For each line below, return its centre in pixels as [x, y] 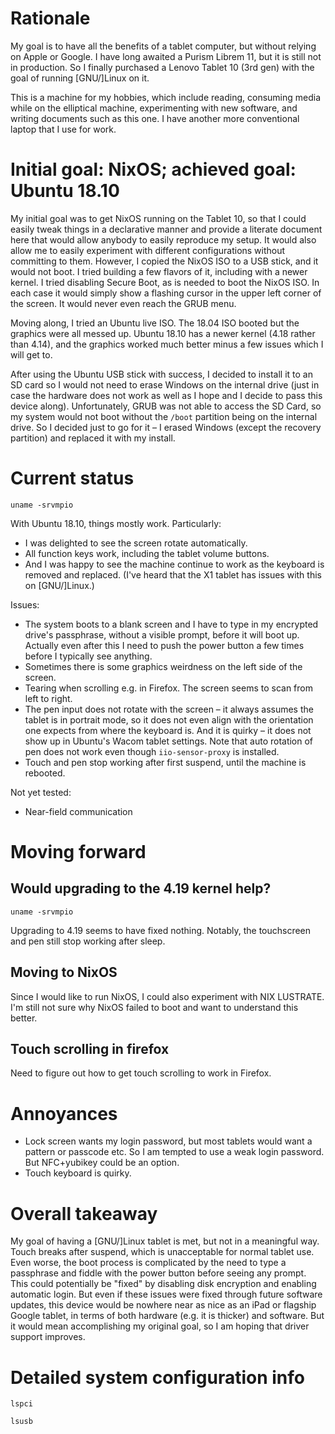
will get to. [31, 354]
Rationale [50, 18]
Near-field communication [78, 811]
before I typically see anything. [88, 656]
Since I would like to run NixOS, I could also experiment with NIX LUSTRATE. [167, 996]
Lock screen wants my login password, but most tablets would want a [168, 1141]
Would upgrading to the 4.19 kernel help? [141, 888]
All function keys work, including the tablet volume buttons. [147, 553]
